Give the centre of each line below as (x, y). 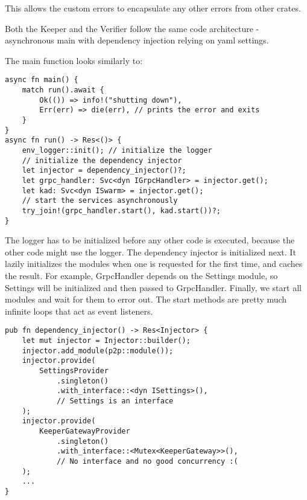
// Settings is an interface (115, 401)
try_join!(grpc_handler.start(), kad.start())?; (121, 210)
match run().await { (63, 90)
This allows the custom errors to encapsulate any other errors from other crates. (153, 8)
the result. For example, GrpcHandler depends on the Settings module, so (141, 275)
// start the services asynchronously (100, 201)
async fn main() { (42, 80)
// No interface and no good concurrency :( (147, 461)
